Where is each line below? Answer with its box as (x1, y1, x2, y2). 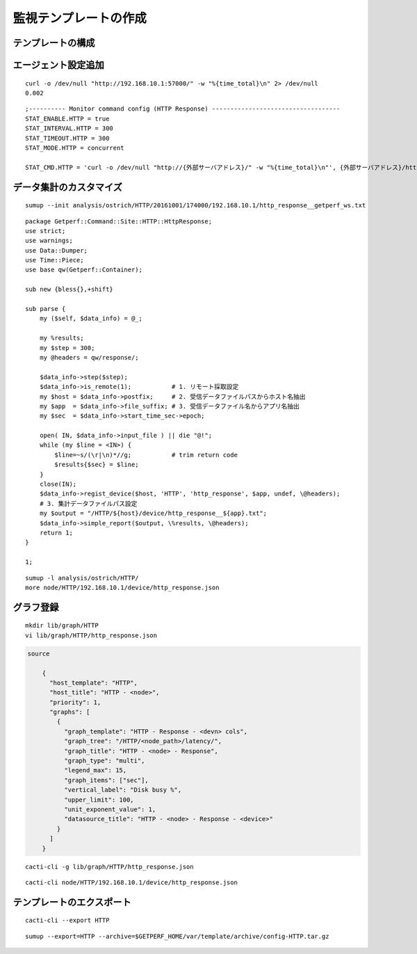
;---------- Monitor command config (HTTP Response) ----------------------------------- (25, 105, 341, 113)
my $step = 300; (39, 344, 95, 351)
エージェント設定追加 (13, 59, 104, 71)
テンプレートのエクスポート (13, 896, 131, 908)
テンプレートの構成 (13, 37, 95, 49)
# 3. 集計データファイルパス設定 (39, 500, 138, 507)
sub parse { (25, 305, 66, 313)
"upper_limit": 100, (63, 795, 135, 804)
